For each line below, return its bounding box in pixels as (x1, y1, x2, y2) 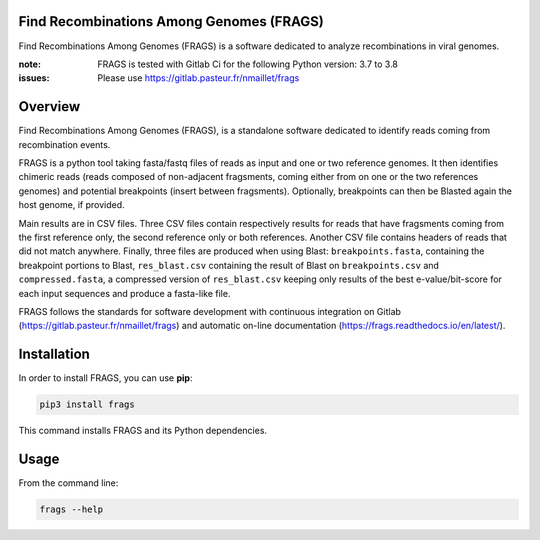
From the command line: (18, 477, 119, 489)
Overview (18, 98, 81, 115)
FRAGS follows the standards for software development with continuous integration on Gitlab (18, 305, 402, 317)
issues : (18, 72, 50, 84)
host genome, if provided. (18, 199, 125, 211)
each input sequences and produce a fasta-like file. (18, 287, 231, 299)
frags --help (39, 504, 104, 515)
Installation (18, 346, 90, 363)
